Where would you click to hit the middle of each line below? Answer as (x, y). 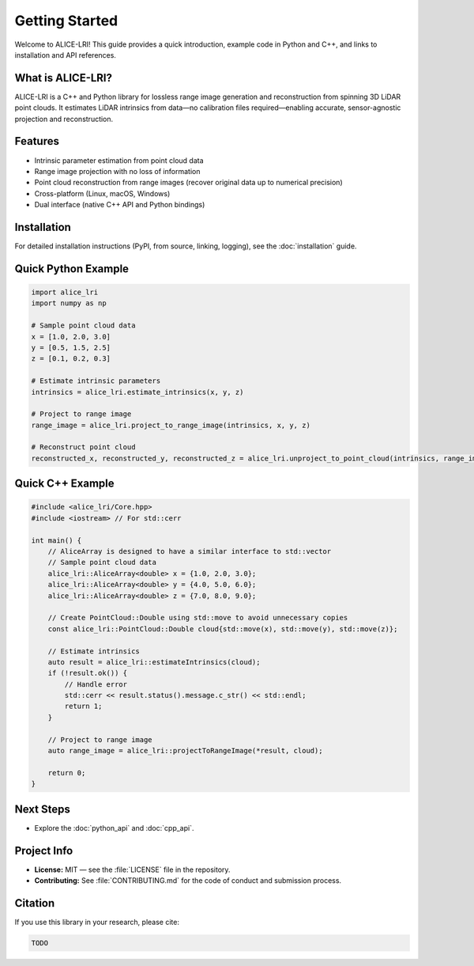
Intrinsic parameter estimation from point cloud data (119, 160)
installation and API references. (65, 55)
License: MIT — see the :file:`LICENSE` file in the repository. (132, 869)
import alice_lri (65, 292)
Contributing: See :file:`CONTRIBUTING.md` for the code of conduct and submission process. (188, 881)
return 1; (83, 707)
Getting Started (66, 21)
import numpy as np (69, 303)
